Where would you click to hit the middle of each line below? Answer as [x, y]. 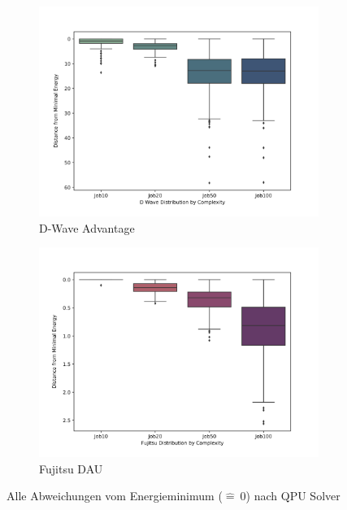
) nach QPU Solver [293, 496]
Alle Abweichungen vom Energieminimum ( [115, 496]
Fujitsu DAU [71, 468]
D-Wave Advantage [87, 227]
